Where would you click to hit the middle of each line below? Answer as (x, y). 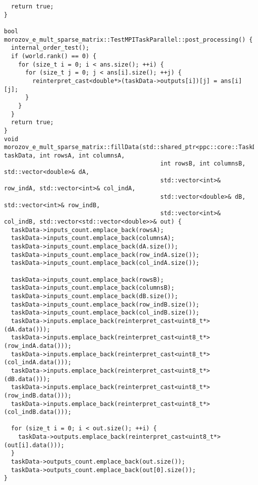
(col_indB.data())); (38, 412)
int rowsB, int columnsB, (203, 164)
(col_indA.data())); (38, 363)
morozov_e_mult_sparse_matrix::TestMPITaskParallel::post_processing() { (129, 40)
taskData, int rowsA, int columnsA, (64, 155)
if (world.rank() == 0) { (54, 56)
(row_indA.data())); (38, 346)
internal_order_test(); (50, 48)
